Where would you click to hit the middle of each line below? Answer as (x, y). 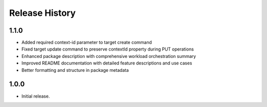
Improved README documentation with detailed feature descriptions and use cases (107, 63)
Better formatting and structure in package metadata (75, 70)
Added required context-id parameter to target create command (87, 43)
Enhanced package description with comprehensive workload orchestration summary (109, 56)
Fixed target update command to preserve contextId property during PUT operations (108, 49)
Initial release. (36, 96)
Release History (43, 13)
